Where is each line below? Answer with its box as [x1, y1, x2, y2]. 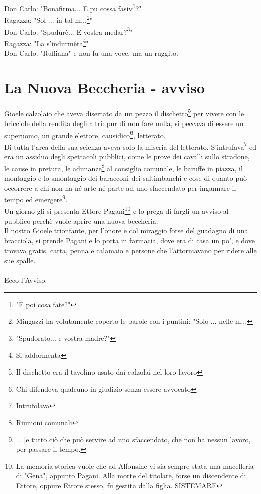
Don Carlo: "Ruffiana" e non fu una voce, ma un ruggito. [4, 48, 178, 58]
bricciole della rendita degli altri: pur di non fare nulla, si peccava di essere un [4, 117, 244, 128]
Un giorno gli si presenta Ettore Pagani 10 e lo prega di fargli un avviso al [4, 204, 229, 216]
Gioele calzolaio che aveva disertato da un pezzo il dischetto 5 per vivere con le [4, 106, 244, 118]
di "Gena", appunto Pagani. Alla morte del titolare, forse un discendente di [16, 470, 246, 481]
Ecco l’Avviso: [4, 275, 47, 285]
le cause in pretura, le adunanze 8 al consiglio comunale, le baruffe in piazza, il [4, 161, 243, 173]
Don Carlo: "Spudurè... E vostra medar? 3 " [4, 25, 133, 37]
